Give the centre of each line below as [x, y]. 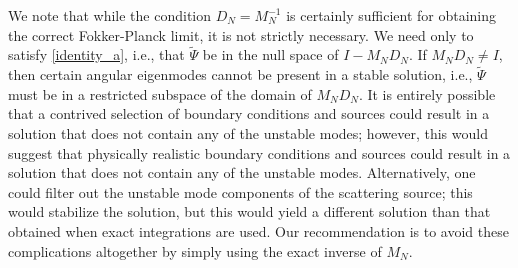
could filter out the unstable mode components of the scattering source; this [240, 191]
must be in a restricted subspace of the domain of [160, 93]
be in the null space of [270, 54]
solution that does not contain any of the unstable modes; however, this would [248, 133]
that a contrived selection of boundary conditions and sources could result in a [249, 113]
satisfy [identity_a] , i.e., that [96, 54]
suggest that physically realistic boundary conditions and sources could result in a [259, 152]
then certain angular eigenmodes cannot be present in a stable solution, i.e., [240, 74]
